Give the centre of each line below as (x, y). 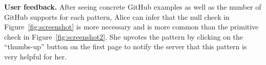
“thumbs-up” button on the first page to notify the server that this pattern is (126, 46)
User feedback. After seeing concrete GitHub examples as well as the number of (133, 7)
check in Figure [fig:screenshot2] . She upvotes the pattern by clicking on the (124, 36)
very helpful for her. (35, 56)
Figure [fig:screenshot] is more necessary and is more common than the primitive (131, 27)
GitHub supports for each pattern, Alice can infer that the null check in (117, 17)
